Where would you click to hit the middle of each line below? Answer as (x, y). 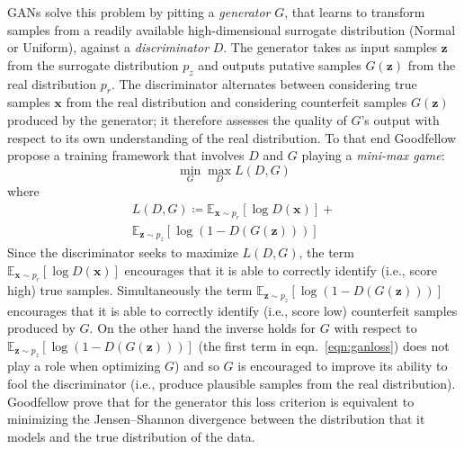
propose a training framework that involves (126, 155)
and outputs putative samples (280, 64)
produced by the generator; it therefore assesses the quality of (177, 119)
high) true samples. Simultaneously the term (130, 290)
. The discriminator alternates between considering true (264, 83)
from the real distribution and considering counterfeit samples (236, 102)
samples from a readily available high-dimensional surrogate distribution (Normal (232, 29)
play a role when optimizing (84, 366)
